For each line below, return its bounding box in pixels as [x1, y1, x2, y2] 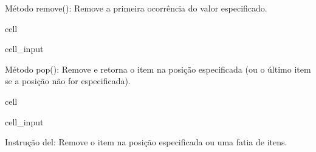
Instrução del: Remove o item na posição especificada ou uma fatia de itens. [5, 136, 287, 148]
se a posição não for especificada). [5, 74, 131, 87]
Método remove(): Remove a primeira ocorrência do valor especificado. [5, 2, 267, 14]
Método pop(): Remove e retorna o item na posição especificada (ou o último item [5, 62, 311, 75]
